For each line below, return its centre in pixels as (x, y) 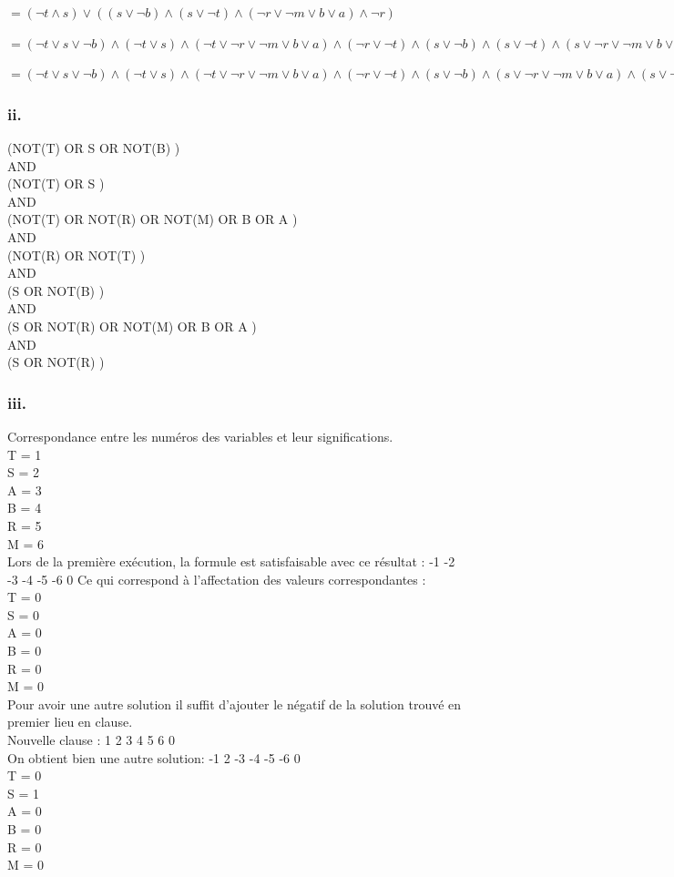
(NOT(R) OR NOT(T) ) (77, 255)
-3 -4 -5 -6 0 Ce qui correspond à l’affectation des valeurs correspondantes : (217, 579)
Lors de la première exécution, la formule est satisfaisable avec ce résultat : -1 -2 (231, 561)
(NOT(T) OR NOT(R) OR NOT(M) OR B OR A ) (153, 219)
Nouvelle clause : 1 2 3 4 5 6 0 (91, 740)
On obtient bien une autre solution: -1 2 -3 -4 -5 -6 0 (154, 757)
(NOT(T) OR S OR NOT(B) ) (94, 148)
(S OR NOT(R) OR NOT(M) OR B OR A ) (132, 326)
